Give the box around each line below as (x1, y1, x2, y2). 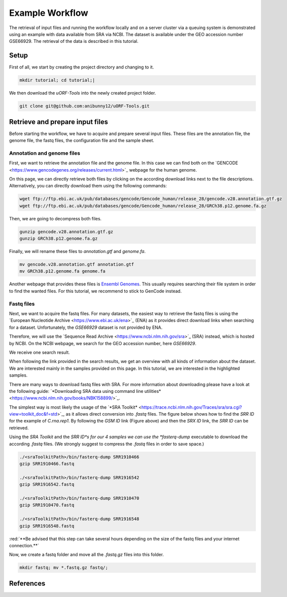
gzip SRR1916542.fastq (19, 482, 74, 488)
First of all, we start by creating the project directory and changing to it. (9, 64, 154, 70)
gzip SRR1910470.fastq (19, 502, 74, 508)
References (9, 579, 45, 588)
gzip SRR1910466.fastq (19, 461, 74, 467)
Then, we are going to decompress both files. (9, 215, 102, 221)
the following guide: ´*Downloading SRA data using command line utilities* (9, 388, 161, 394)
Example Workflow (9, 7, 88, 18)
